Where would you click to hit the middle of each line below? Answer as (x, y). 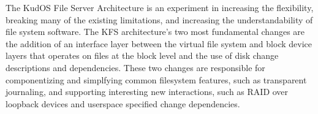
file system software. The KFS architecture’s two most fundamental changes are (155, 32)
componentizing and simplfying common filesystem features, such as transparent (156, 79)
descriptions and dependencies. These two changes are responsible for (135, 67)
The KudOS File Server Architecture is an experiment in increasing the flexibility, (160, 7)
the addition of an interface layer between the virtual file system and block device (159, 43)
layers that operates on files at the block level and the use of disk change (142, 55)
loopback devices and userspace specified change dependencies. (123, 103)
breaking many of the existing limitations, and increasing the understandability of (159, 19)
